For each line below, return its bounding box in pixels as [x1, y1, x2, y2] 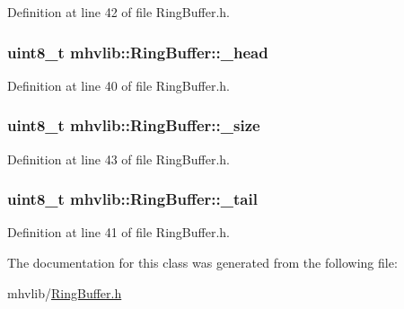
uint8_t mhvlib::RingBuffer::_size [7, 114, 260, 137]
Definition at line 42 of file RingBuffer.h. [7, 3, 230, 21]
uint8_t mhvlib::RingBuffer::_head [7, 40, 268, 63]
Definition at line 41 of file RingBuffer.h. [7, 223, 230, 242]
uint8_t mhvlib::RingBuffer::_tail [7, 188, 258, 210]
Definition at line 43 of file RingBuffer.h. [7, 149, 230, 168]
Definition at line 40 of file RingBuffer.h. [7, 75, 230, 94]
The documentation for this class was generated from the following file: [7, 253, 398, 272]
